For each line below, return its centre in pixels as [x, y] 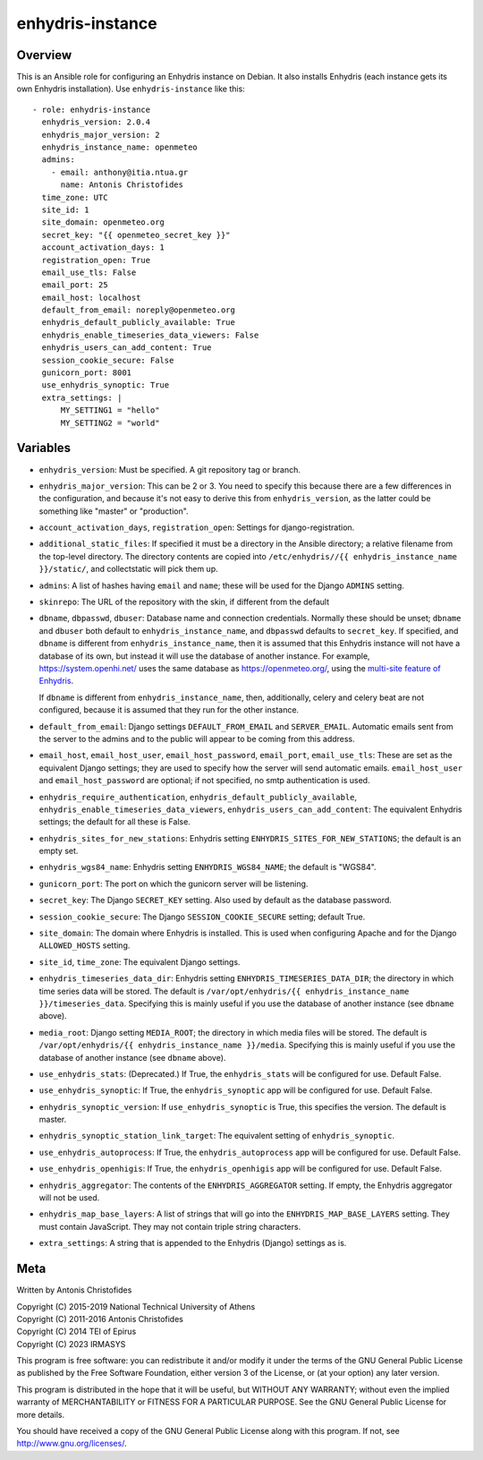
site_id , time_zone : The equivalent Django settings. [140, 961]
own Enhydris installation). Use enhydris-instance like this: [131, 89]
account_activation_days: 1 [103, 248]
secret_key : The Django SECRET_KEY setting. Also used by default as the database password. [216, 901]
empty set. [59, 851]
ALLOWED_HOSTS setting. [85, 945]
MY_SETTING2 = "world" [110, 423]
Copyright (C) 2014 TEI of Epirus [76, 1332]
